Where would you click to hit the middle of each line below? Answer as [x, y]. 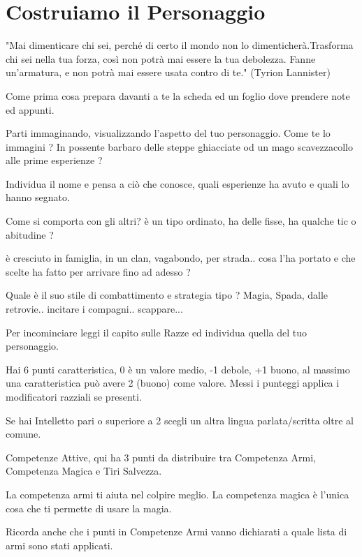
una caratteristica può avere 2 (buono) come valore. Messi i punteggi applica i [173, 383]
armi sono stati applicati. [59, 545]
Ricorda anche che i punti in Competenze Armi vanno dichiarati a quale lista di [176, 532]
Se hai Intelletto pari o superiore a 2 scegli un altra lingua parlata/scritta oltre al [180, 420]
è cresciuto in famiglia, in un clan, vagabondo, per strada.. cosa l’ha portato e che [181, 258]
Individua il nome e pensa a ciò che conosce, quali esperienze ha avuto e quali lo [178, 183]
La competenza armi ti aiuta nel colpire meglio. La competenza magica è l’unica [178, 494]
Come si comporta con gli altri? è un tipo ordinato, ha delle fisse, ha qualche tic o [181, 221]
